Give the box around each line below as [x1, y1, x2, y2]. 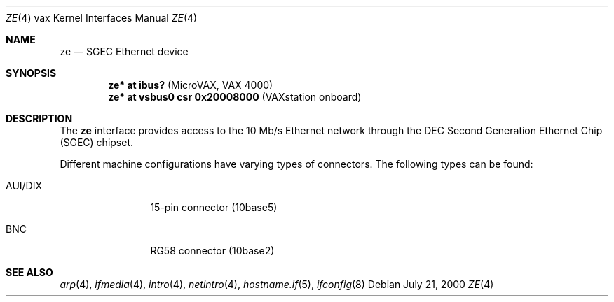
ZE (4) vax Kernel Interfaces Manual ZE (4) [6, 12, 198, 24]
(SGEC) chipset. [60, 136, 134, 148]
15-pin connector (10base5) [150, 201, 278, 213]
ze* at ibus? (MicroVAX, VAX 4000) [108, 79, 273, 91]
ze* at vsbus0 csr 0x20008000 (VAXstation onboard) [108, 91, 362, 103]
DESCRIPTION [6, 113, 73, 124]
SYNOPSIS [6, 67, 57, 79]
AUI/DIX [6, 180, 43, 192]
